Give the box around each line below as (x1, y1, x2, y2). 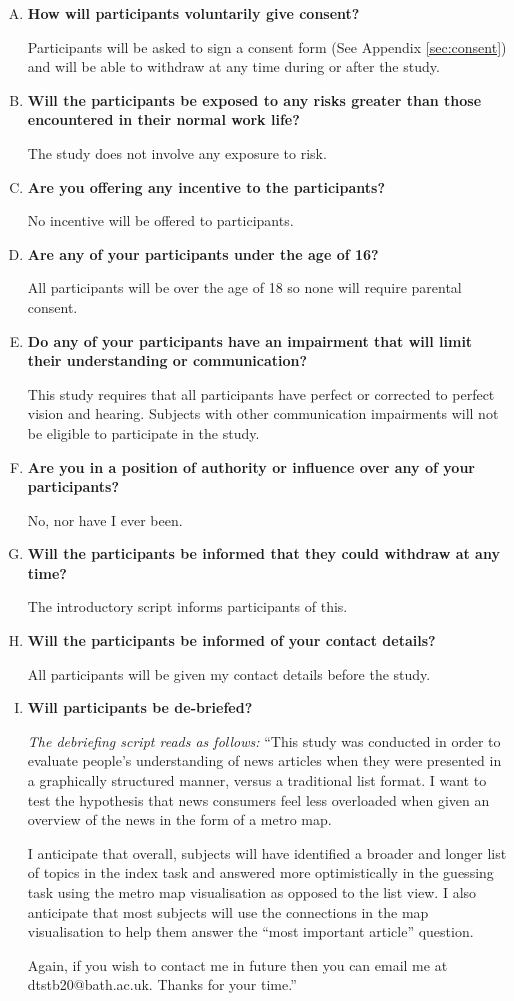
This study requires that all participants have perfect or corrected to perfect (27, 383, 495, 404)
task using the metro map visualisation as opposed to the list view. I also (27, 882, 477, 902)
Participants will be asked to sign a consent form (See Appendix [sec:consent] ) (27, 36, 507, 57)
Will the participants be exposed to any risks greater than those (27, 89, 482, 110)
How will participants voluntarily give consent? (27, 3, 360, 23)
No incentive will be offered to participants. (27, 210, 294, 231)
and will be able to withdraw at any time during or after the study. (27, 56, 440, 77)
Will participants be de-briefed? (27, 697, 253, 718)
